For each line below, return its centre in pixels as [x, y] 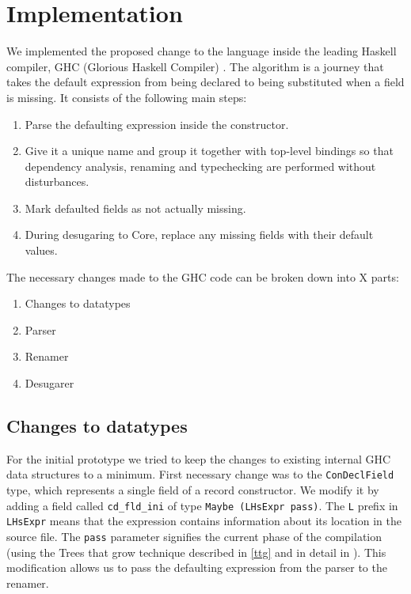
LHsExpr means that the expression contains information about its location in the [204, 521]
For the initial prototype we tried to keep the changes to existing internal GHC [199, 458]
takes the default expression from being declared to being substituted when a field [205, 82]
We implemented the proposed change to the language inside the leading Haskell [202, 51]
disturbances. [57, 182]
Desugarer [49, 383]
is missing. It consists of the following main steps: [127, 97]
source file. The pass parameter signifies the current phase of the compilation [194, 536]
